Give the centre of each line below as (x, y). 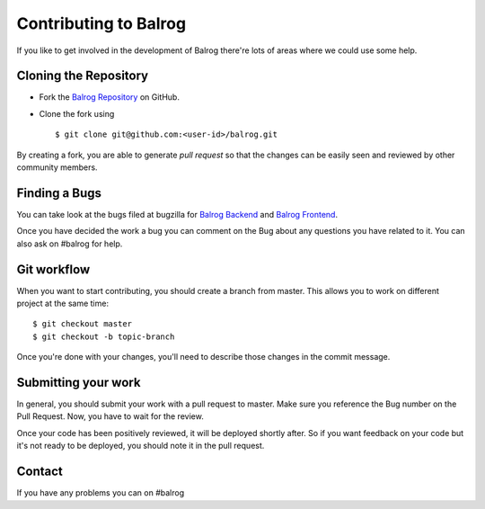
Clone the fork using (77, 113)
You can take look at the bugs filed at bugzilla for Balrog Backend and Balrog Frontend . (177, 214)
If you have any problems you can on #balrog (101, 493)
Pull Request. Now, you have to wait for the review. (110, 416)
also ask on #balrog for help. (70, 244)
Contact (40, 472)
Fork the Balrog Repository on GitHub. (109, 97)
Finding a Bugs (59, 193)
